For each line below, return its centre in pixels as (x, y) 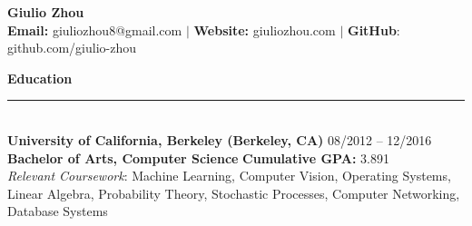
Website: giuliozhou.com (265, 29)
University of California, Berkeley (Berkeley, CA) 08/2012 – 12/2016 (220, 139)
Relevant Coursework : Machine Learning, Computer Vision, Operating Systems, (229, 176)
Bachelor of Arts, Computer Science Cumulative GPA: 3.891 (198, 157)
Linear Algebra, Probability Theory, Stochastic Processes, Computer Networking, (234, 193)
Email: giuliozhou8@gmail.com (95, 29)
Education (40, 78)
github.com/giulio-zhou (72, 48)
